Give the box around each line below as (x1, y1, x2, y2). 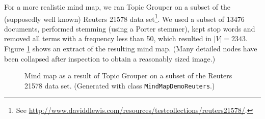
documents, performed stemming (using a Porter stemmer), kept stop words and (4, 23, 255, 34)
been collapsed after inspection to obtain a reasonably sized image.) (4, 53, 216, 64)
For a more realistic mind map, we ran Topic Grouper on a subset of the (4, 2, 231, 12)
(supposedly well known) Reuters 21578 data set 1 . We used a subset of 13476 (4, 12, 245, 24)
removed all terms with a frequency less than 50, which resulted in (4, 33, 211, 44)
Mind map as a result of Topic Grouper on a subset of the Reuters (24, 70, 232, 81)
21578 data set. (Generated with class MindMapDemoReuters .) (24, 80, 215, 91)
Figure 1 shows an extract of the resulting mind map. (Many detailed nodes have (4, 43, 257, 54)
